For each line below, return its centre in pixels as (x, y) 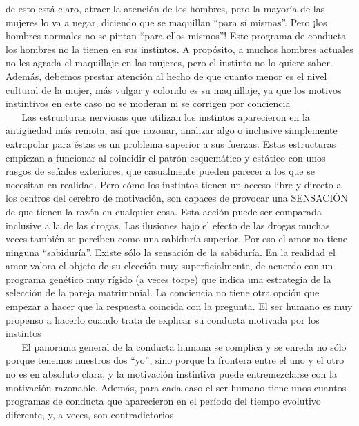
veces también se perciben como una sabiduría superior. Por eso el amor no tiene (177, 239)
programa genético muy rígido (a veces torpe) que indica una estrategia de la (168, 279)
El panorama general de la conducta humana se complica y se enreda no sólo (184, 346)
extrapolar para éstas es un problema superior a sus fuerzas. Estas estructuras (171, 143)
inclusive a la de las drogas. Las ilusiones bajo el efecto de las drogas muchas (168, 225)
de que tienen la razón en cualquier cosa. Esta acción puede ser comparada (164, 211)
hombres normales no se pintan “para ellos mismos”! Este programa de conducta (176, 36)
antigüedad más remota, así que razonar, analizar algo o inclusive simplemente (172, 130)
